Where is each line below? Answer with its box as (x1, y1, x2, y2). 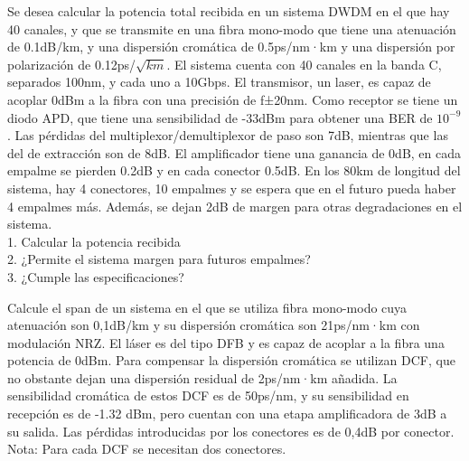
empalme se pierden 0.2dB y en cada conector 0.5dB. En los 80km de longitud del (7, 161, 461, 180)
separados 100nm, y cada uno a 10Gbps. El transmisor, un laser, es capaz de (7, 72, 431, 91)
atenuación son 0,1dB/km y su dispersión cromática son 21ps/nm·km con (7, 315, 420, 334)
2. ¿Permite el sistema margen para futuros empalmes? (7, 249, 311, 268)
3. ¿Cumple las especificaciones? (7, 267, 184, 286)
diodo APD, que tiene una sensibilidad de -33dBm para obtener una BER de (7, 108, 433, 127)
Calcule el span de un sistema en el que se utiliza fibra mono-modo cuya (7, 297, 408, 316)
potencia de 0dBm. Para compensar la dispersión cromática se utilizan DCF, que (7, 351, 455, 370)
